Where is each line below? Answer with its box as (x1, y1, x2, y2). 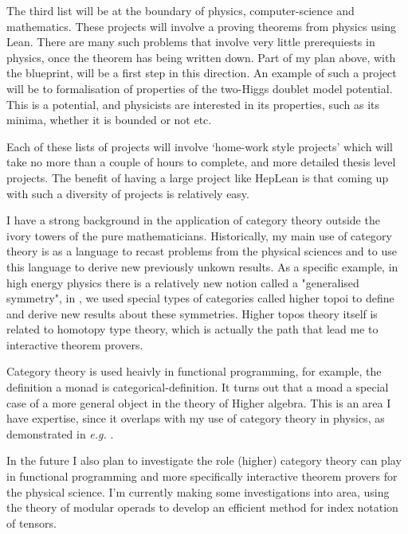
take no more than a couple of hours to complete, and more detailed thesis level (6, 154, 396, 170)
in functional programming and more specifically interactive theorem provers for (6, 468, 398, 485)
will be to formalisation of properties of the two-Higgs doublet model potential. (6, 80, 393, 96)
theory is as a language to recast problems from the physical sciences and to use (6, 243, 397, 259)
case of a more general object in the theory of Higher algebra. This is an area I (6, 394, 391, 411)
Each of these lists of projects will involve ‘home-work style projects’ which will (6, 138, 393, 154)
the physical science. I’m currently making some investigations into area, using (6, 483, 390, 500)
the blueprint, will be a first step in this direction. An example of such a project (6, 64, 397, 81)
